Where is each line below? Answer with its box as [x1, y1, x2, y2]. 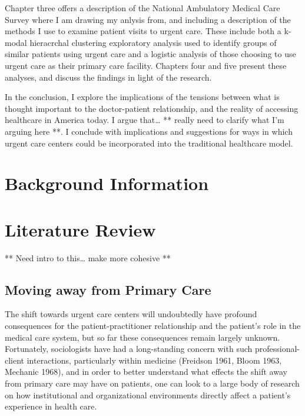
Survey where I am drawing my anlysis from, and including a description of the [5, 13, 291, 25]
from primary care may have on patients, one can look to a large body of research [5, 377, 300, 389]
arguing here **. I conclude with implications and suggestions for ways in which [5, 125, 293, 137]
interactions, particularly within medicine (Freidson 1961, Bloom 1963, [26, 354, 282, 366]
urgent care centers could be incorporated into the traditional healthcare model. [5, 137, 293, 149]
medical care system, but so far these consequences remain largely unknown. [5, 331, 280, 343]
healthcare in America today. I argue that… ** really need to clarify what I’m [5, 114, 284, 126]
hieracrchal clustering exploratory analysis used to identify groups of [29, 36, 277, 48]
